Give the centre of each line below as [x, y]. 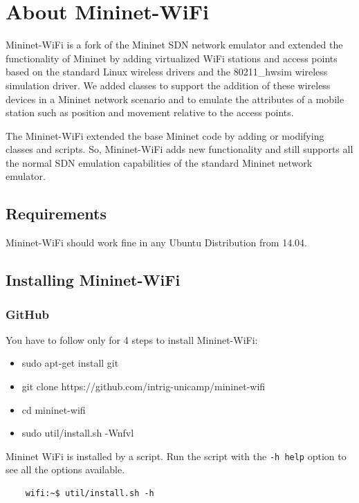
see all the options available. [65, 469]
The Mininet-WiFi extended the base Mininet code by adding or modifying [165, 135]
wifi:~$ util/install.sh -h [90, 494]
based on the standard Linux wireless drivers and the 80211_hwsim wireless [167, 72]
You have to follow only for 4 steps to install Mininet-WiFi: [132, 339]
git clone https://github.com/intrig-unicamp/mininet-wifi [144, 386]
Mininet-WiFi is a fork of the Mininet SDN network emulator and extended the [174, 45]
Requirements [56, 213]
